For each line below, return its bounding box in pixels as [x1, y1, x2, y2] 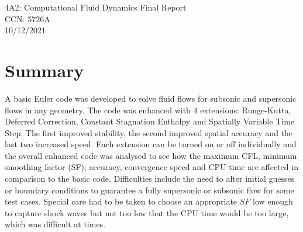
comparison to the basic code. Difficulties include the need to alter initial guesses [5, 172, 295, 185]
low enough [252, 195, 293, 207]
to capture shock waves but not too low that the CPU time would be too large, [5, 206, 289, 219]
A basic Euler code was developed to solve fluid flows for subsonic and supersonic [5, 92, 297, 104]
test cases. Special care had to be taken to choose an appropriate [5, 195, 237, 207]
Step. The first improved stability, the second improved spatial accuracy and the [5, 126, 293, 138]
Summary [5, 58, 84, 82]
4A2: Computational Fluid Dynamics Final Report [5, 1, 187, 13]
